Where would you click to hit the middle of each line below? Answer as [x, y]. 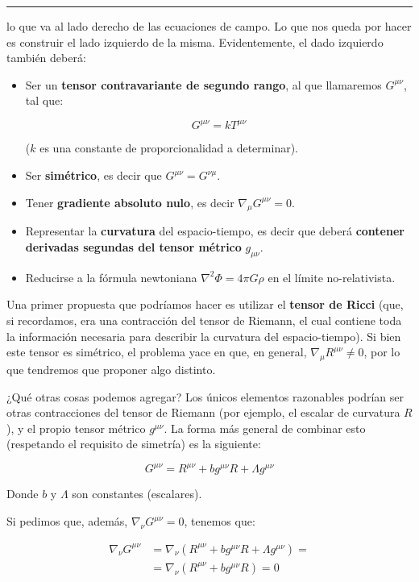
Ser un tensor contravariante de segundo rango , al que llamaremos [203, 84]
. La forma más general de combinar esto [265, 428]
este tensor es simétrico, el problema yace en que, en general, [157, 352]
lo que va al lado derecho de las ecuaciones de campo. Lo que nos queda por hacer [209, 26]
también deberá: [46, 58]
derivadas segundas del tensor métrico [133, 247]
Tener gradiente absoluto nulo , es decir [130, 202]
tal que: [44, 100]
